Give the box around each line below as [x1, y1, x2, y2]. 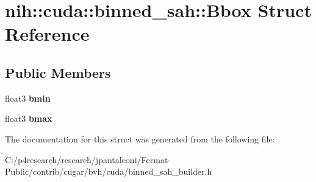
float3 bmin [5, 91, 51, 104]
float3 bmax [5, 112, 52, 125]
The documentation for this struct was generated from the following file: [5, 132, 275, 145]
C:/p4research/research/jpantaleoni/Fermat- [5, 153, 171, 166]
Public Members [5, 63, 111, 82]
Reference [5, 21, 90, 46]
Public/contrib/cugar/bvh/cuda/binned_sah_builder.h [5, 165, 212, 178]
